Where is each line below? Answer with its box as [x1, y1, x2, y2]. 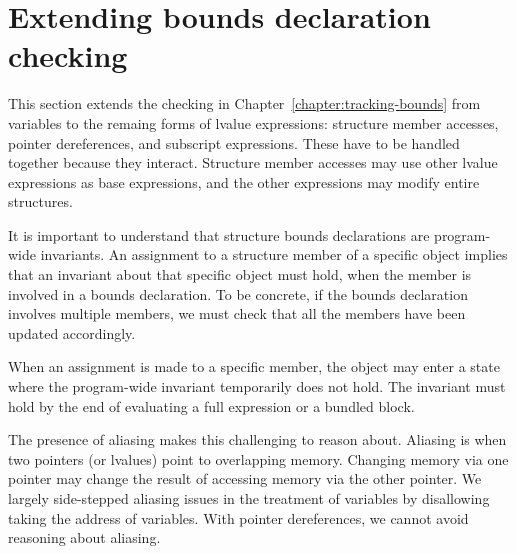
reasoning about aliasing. [8, 527, 161, 548]
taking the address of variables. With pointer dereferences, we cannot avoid [8, 507, 469, 528]
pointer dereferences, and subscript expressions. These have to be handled [8, 132, 460, 153]
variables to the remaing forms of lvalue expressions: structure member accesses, [8, 112, 499, 133]
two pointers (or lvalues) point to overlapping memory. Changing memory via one [8, 448, 509, 469]
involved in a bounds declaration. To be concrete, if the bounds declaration [8, 283, 468, 304]
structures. [8, 191, 73, 212]
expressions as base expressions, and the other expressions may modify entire [8, 171, 480, 192]
